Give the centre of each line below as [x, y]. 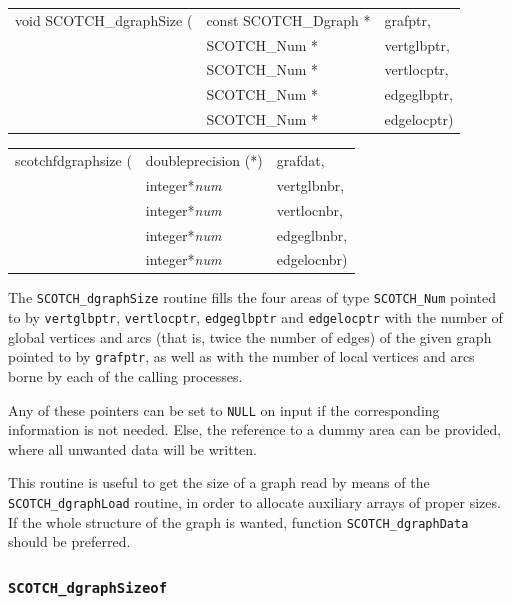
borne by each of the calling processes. [125, 376]
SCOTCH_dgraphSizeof [88, 587]
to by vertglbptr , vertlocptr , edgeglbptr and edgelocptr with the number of [255, 317]
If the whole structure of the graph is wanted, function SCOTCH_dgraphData [238, 521]
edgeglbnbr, [312, 234]
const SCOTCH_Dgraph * [288, 19]
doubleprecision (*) [204, 159]
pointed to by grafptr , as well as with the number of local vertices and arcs [241, 356]
